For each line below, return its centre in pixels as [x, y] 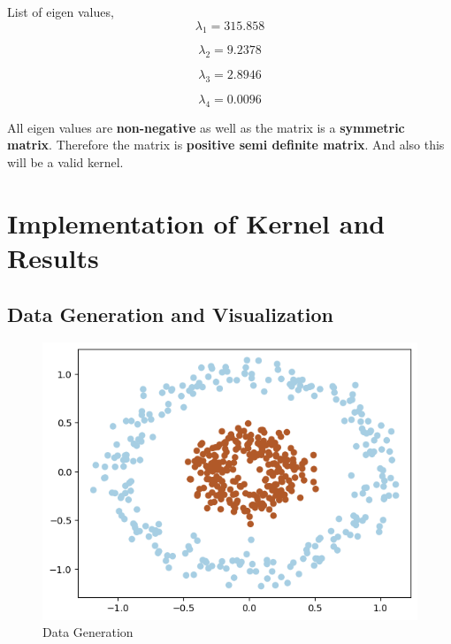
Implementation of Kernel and [196, 222]
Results [53, 257]
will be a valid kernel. [65, 161]
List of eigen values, [61, 11]
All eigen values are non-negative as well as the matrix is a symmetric [206, 127]
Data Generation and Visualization [170, 314]
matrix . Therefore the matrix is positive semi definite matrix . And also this [226, 145]
